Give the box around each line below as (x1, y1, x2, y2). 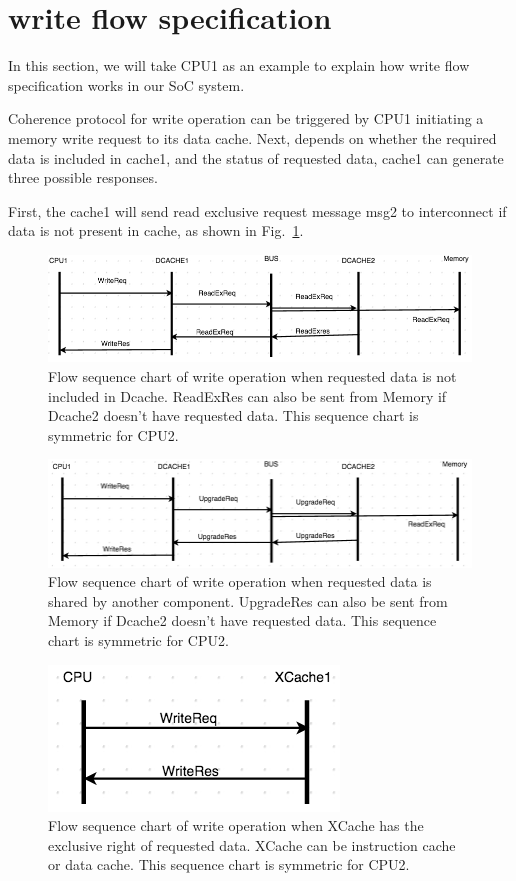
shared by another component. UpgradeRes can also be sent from (48, 590, 448, 611)
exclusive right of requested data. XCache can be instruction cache (48, 834, 456, 855)
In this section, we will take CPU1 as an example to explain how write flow (8, 55, 470, 76)
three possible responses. (8, 167, 158, 188)
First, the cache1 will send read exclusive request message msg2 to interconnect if (8, 200, 507, 221)
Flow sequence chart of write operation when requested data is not (48, 365, 457, 386)
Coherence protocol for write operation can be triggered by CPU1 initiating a (8, 108, 484, 129)
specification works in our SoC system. (8, 74, 245, 95)
